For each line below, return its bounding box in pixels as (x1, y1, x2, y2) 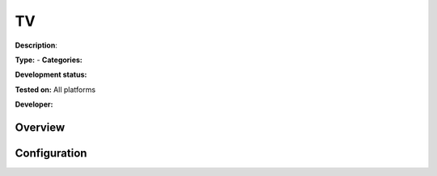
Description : (15, 40, 58, 50)
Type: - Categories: (15, 55, 83, 65)
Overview (15, 120, 66, 134)
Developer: (15, 99, 53, 109)
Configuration (15, 146, 87, 160)
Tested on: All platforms (15, 85, 96, 94)
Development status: (15, 69, 87, 80)
